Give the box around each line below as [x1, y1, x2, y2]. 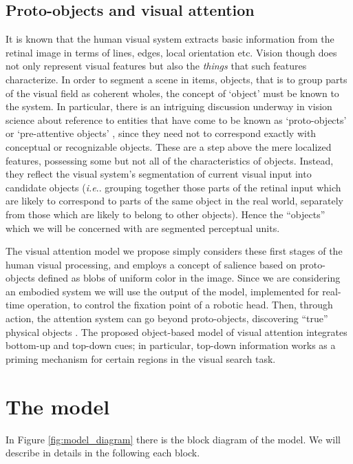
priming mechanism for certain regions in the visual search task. [6, 351, 276, 366]
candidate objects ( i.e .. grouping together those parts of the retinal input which [6, 180, 341, 194]
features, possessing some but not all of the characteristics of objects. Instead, [6, 153, 334, 167]
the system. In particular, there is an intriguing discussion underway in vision [6, 99, 332, 114]
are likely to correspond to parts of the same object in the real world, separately [6, 193, 343, 208]
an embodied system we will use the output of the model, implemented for [6, 284, 319, 298]
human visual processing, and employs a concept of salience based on [6, 257, 297, 271]
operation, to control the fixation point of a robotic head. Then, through [27, 297, 333, 312]
